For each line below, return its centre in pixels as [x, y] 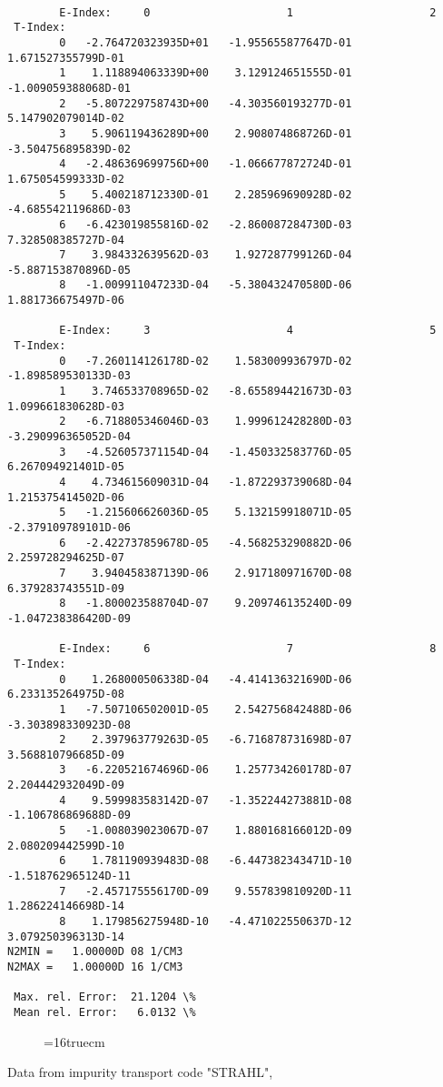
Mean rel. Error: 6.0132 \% [105, 1012]
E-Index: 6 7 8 [248, 649]
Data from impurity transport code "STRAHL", [140, 1072]
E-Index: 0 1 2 [248, 12]
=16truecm [74, 1041]
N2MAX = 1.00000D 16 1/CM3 [95, 967]
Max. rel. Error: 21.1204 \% [105, 997]
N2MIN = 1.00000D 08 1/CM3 [95, 952]
